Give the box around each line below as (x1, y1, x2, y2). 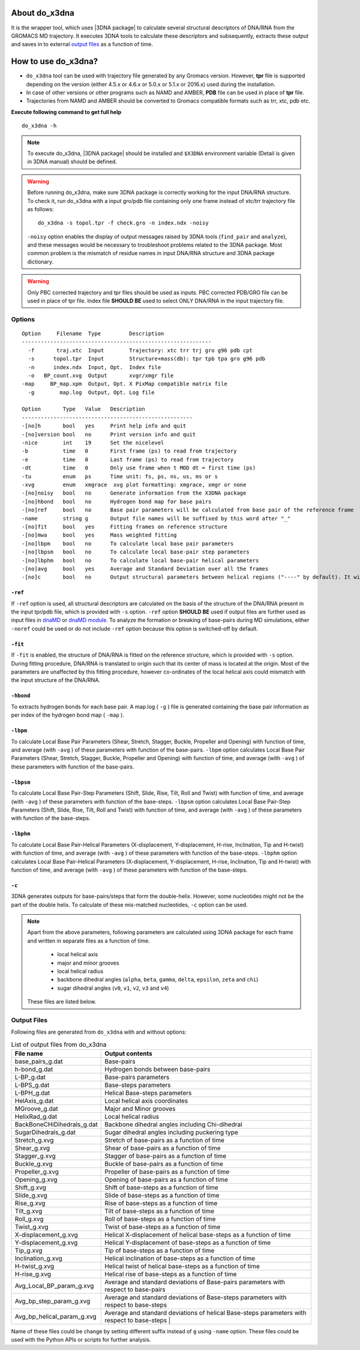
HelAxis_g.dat (14, 1097, 54, 1105)
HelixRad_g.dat (14, 1112, 58, 1121)
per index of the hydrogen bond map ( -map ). (11, 711, 124, 719)
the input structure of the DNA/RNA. (11, 677, 100, 684)
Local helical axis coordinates (104, 1097, 188, 1105)
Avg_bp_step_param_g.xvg (14, 1297, 91, 1306)
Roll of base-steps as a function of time (104, 1215, 216, 1223)
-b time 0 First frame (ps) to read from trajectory (22, 448, 237, 454)
